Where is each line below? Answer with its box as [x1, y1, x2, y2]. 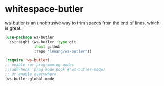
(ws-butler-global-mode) [5, 76, 56, 81]
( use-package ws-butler [5, 35, 55, 40]
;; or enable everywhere [5, 72, 56, 77]
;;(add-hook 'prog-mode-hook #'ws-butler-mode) [5, 67, 106, 72]
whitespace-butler [5, 3, 84, 15]
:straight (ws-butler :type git [9, 39, 77, 44]
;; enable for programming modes [5, 62, 74, 68]
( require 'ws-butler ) [5, 58, 50, 63]
